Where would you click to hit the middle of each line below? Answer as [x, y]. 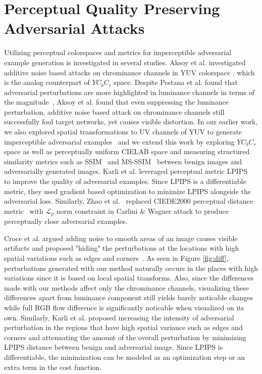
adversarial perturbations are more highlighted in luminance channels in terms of [129, 92]
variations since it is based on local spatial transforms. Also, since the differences [129, 278]
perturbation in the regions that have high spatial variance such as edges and [123, 327]
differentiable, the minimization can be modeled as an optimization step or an [125, 357]
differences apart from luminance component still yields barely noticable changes [129, 297]
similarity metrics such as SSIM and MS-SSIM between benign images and [123, 161]
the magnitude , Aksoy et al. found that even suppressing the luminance [116, 102]
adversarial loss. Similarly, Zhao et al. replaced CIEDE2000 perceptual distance [129, 201]
